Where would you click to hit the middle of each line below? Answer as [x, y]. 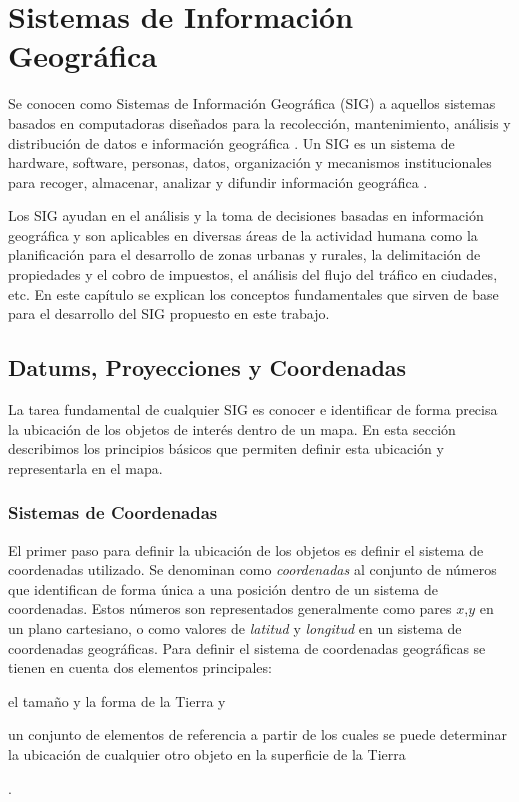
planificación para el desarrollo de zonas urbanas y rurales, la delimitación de [244, 254]
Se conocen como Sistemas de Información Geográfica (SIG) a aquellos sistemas [252, 103]
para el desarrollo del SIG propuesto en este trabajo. [169, 313]
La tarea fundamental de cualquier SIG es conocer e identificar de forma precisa [253, 409]
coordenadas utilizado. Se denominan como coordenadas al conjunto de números [252, 569]
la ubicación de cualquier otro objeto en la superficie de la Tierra [207, 753]
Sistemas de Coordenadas [113, 512]
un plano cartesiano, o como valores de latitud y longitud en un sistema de [235, 628]
